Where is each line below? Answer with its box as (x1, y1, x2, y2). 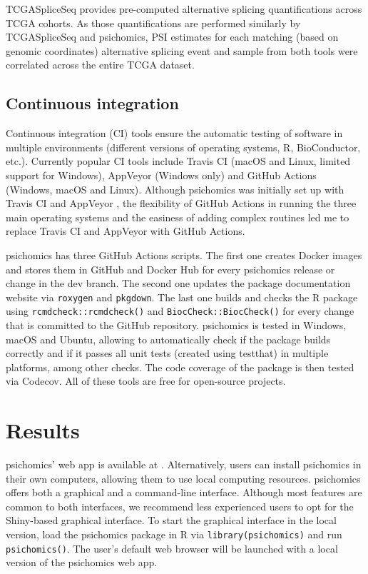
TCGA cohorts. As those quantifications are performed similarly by (6, 15, 301, 30)
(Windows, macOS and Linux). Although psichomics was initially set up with (6, 181, 344, 196)
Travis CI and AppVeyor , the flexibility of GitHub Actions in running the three (6, 196, 357, 211)
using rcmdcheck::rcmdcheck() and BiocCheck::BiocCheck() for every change (6, 303, 354, 318)
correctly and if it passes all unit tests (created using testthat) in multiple (6, 346, 329, 361)
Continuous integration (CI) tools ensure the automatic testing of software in (6, 126, 343, 141)
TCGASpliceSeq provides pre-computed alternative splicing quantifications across (6, 1, 362, 16)
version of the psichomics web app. (6, 555, 158, 570)
